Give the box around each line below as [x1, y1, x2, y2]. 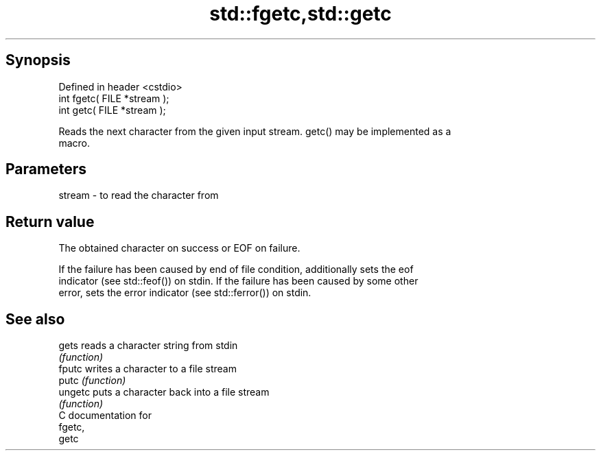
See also [5, 310, 65, 328]
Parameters [5, 160, 86, 178]
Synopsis [5, 51, 71, 69]
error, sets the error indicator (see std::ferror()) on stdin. [58, 287, 311, 299]
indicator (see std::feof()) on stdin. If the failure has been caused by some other [58, 275, 419, 287]
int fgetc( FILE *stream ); [58, 92, 169, 104]
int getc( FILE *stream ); [58, 104, 166, 116]
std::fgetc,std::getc [209, 2, 392, 25]
